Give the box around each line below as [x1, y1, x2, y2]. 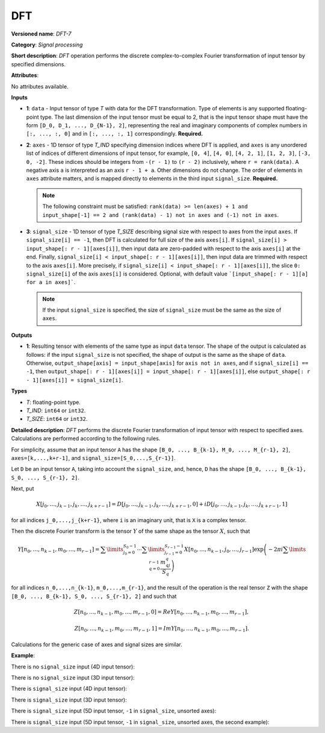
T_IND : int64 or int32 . [26, 407, 86, 414]
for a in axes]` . [26, 278, 76, 286]
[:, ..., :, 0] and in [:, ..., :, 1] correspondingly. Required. [26, 130, 203, 137]
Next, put [11, 485, 34, 492]
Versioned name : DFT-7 [11, 30, 72, 37]
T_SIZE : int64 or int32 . [26, 415, 88, 423]
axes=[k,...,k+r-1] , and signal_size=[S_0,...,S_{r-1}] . [11, 454, 176, 461]
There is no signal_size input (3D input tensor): [11, 674, 135, 681]
